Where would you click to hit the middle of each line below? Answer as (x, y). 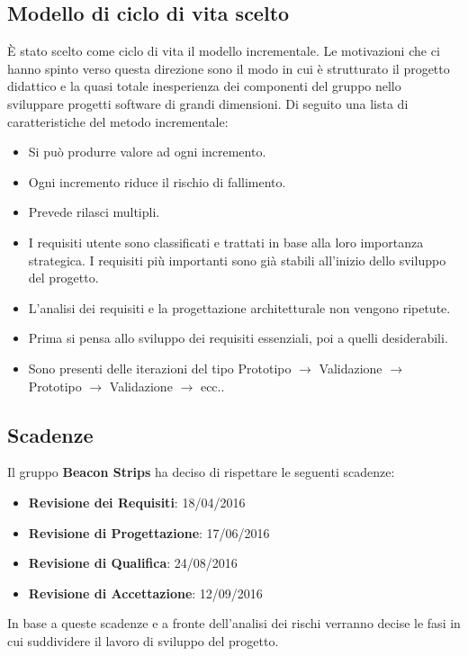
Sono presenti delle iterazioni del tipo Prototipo (160, 368)
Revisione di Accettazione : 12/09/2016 (145, 593)
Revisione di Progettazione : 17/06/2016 (149, 532)
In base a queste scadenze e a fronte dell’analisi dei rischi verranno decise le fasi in (234, 623)
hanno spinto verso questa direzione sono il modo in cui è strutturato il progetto (229, 68)
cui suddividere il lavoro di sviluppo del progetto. (143, 640)
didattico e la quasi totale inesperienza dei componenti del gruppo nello (204, 86)
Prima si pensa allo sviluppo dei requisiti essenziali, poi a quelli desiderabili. (238, 338)
